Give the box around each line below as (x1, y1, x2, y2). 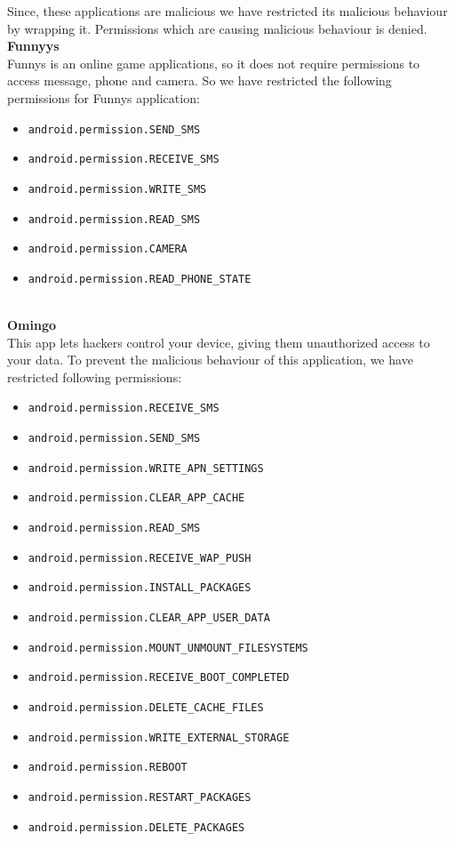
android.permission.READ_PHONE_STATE (28, 272, 251, 285)
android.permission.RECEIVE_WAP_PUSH (28, 551, 251, 565)
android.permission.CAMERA (28, 243, 188, 256)
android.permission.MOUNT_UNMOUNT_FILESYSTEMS (28, 641, 308, 654)
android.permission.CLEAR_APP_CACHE (28, 492, 245, 505)
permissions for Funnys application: (7, 88, 200, 107)
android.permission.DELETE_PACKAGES (28, 821, 245, 834)
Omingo (7, 316, 57, 334)
